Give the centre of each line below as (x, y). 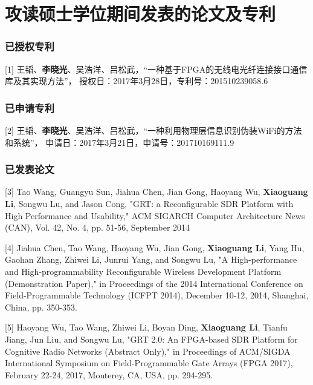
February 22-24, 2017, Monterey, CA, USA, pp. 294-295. (109, 374)
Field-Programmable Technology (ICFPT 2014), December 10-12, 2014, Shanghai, (157, 295)
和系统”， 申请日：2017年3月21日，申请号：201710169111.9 (120, 142)
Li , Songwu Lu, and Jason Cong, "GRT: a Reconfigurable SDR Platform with (149, 203)
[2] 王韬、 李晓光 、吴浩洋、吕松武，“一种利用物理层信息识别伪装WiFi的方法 (153, 130)
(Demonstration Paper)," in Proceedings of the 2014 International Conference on (154, 283)
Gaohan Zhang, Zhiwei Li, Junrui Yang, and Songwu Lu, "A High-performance (151, 259)
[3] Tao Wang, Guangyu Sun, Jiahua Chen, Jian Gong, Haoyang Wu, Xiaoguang (156, 192)
